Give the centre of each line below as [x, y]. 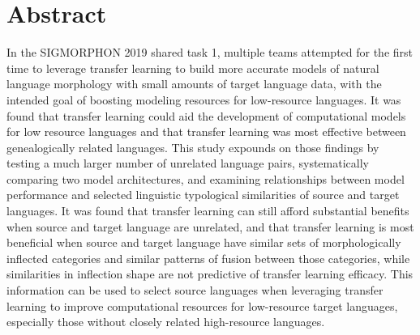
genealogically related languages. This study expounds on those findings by [193, 147]
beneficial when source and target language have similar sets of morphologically [204, 242]
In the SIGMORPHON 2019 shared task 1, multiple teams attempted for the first [210, 52]
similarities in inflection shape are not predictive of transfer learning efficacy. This [210, 274]
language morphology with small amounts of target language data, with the [194, 84]
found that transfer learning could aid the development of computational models [206, 115]
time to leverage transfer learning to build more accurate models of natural [193, 68]
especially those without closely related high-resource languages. [166, 322]
